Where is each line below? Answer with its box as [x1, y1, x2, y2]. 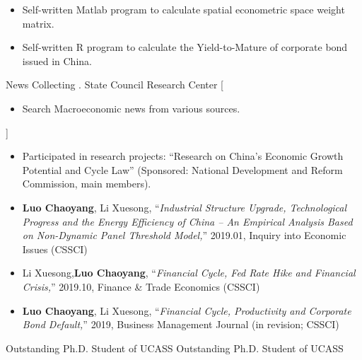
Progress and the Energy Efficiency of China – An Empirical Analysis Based [22, 214, 353, 228]
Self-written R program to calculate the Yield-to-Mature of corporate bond [22, 40, 348, 54]
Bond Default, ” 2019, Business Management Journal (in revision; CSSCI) [22, 317, 339, 332]
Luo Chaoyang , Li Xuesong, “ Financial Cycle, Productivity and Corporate [22, 303, 351, 318]
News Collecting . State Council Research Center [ [6, 77, 223, 92]
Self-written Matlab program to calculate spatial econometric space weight [22, 2, 345, 16]
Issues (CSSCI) [22, 241, 88, 256]
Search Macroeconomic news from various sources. [22, 100, 240, 115]
